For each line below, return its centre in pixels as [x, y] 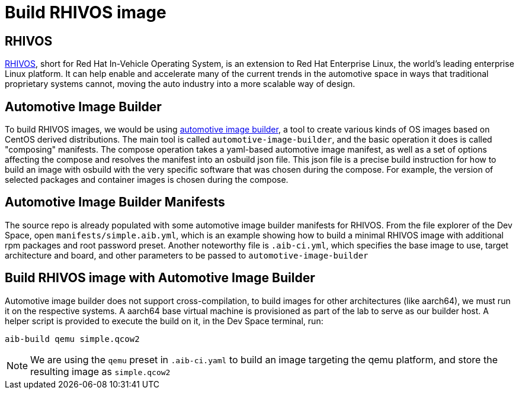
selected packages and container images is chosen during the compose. [147, 180]
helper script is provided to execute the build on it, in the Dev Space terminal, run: [164, 321]
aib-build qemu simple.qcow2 [72, 339]
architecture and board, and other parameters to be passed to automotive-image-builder [187, 255]
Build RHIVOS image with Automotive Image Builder [160, 278]
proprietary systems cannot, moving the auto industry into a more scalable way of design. [180, 84]
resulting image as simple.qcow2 [100, 371]
